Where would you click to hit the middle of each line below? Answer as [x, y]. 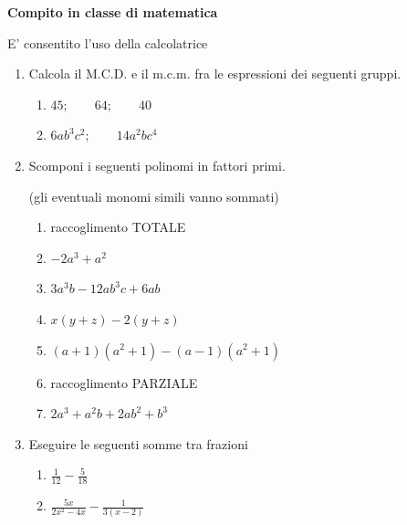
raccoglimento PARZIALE [124, 382]
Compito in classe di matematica [113, 12]
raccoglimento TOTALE [118, 227]
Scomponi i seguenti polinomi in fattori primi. [157, 165]
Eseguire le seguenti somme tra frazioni [138, 443]
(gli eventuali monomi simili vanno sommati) [154, 196]
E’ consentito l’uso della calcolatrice [108, 42]
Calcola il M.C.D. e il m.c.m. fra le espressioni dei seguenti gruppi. [215, 73]
